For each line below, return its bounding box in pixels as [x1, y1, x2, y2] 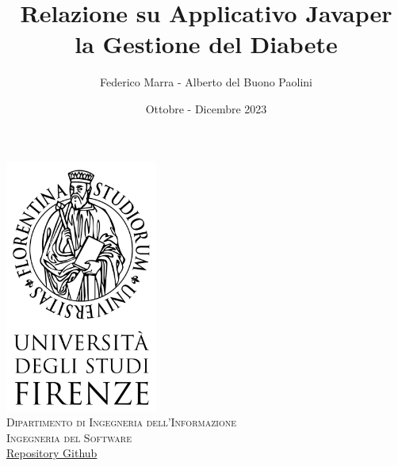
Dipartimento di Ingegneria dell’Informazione [6, 414, 236, 430]
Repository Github [6, 445, 98, 461]
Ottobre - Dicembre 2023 [145, 100, 267, 116]
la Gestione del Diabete [75, 28, 338, 60]
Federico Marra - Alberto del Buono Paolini [100, 74, 312, 90]
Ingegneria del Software [6, 429, 132, 445]
